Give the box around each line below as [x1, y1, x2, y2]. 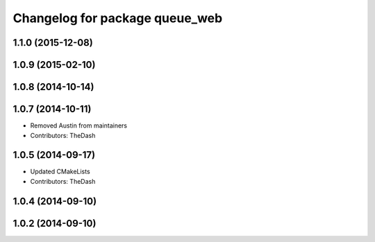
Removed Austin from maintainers [30, 121, 128, 130]
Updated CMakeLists [30, 167, 90, 176]
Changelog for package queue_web [12, 10, 223, 26]
